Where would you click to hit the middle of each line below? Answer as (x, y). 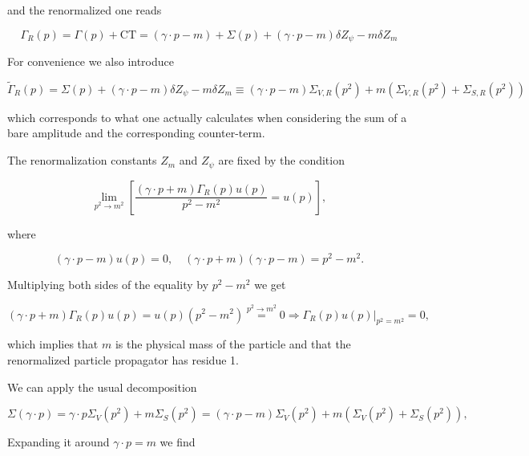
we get (270, 285)
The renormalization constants (82, 160)
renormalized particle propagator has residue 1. (123, 359)
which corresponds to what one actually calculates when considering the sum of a (207, 117)
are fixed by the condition (281, 160)
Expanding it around (59, 442)
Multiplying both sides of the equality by (108, 285)
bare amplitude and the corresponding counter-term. (136, 133)
